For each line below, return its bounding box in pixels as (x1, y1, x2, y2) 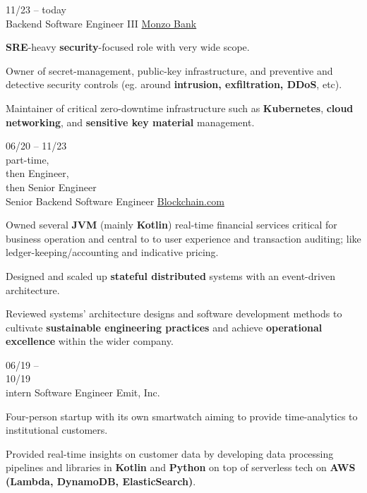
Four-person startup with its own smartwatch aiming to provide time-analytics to (6, 408, 358, 423)
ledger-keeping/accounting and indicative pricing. (6, 245, 219, 260)
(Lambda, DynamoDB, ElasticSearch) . (6, 474, 196, 489)
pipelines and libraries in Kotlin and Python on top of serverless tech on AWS (6, 460, 356, 475)
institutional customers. (6, 422, 108, 437)
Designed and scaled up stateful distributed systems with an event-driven (6, 268, 335, 283)
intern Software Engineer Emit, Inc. (6, 385, 160, 400)
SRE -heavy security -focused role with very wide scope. (6, 39, 250, 54)
